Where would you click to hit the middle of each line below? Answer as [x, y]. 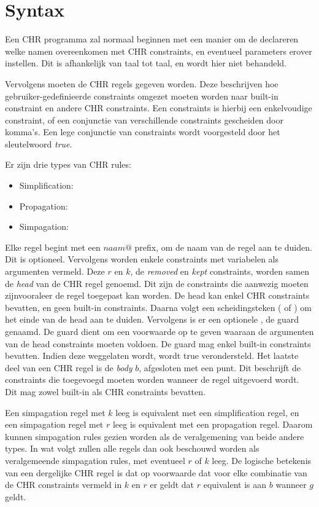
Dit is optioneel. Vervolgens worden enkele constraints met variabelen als [142, 259]
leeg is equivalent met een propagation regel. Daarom [213, 424]
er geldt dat [172, 485]
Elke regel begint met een [53, 247]
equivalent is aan [235, 485]
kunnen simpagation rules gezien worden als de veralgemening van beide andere [155, 436]
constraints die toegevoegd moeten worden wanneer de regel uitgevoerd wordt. [152, 379]
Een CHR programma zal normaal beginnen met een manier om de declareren [152, 39]
